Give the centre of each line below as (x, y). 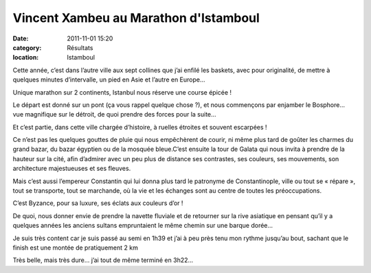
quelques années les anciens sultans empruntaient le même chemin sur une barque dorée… (143, 226)
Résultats (80, 47)
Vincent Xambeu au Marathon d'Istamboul (136, 18)
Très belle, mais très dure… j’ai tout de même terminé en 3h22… (103, 260)
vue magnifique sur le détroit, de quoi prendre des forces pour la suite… (114, 115)
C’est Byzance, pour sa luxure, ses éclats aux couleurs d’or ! (98, 203)
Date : (21, 38)
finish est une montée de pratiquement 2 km (76, 248)
